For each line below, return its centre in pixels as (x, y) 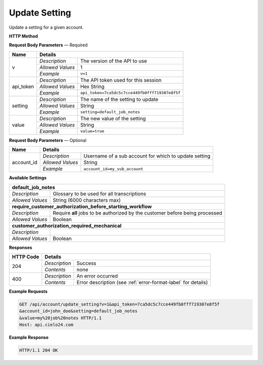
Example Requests (28, 291)
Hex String (92, 86)
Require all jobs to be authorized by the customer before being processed (138, 213)
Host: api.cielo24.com (46, 325)
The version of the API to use (113, 61)
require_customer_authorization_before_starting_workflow (82, 206)
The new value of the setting (113, 118)
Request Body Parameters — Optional (48, 140)
